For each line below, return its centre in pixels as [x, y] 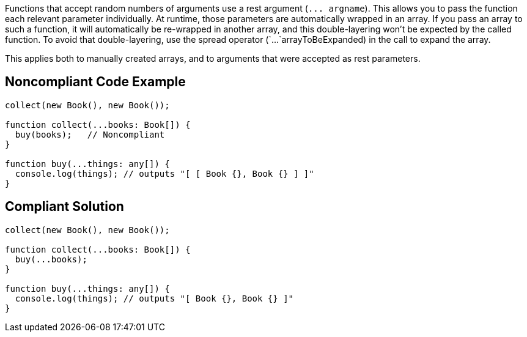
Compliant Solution [64, 207]
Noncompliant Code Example [95, 82]
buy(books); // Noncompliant [90, 134]
